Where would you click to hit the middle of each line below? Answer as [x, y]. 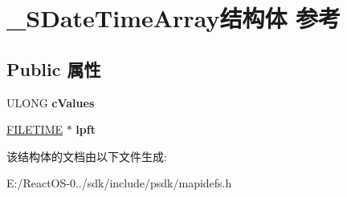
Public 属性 [54, 68]
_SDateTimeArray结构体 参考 [174, 18]
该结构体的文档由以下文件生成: [87, 156]
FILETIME [35, 129]
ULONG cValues [51, 102]
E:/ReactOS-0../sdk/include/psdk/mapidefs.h [119, 183]
